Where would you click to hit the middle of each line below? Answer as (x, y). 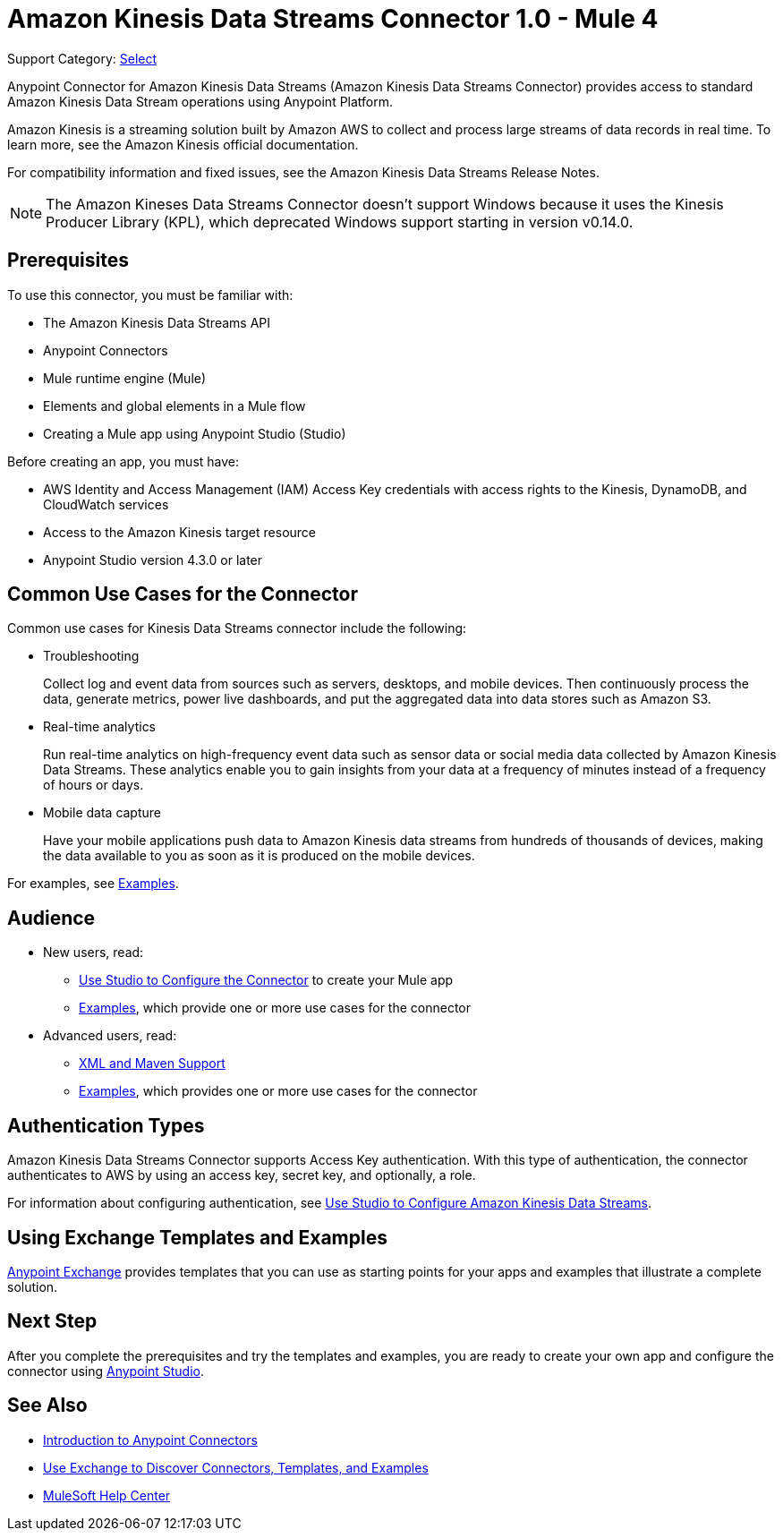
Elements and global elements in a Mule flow (174, 406)
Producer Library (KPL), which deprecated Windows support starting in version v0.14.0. (340, 222)
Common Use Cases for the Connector (183, 594)
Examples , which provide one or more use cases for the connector (275, 1008)
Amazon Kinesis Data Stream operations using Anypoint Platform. (200, 101)
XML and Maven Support (152, 1064)
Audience (51, 918)
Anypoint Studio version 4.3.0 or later (153, 560)
